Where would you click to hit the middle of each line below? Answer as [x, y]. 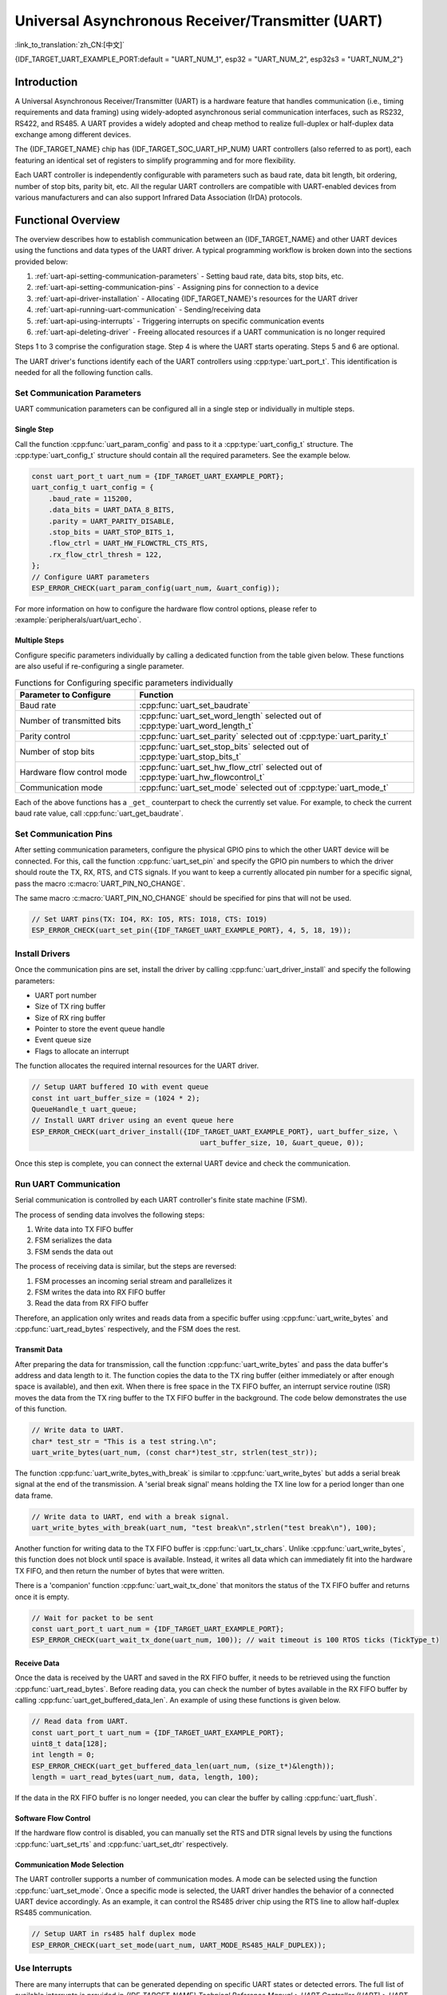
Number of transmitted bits [70, 721]
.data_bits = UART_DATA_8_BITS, [112, 510]
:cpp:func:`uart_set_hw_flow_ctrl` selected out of [231, 767]
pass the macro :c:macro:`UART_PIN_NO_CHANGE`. [100, 883]
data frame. [34, 1495]
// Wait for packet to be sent [93, 1618]
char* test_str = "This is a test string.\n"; [124, 1441]
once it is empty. [42, 1597]
